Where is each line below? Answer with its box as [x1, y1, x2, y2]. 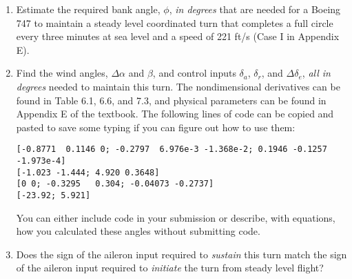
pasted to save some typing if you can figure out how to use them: [16, 119, 296, 134]
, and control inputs [152, 66, 236, 80]
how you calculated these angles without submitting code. [16, 224, 260, 238]
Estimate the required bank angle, [16, 2, 161, 16]
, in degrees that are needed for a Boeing [169, 2, 341, 16]
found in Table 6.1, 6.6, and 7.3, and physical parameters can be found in [16, 93, 327, 107]
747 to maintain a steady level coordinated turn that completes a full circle [16, 15, 333, 30]
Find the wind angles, [16, 66, 108, 80]
